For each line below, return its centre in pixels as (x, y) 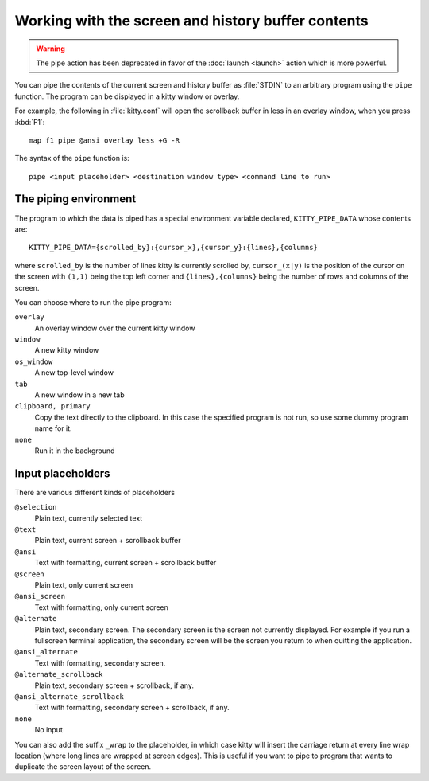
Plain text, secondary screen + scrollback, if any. (114, 685)
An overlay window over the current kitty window (115, 328)
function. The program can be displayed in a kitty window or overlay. (127, 96)
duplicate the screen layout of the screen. (83, 767)
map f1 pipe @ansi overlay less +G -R (104, 140)
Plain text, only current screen (84, 585)
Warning (50, 49)
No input (48, 730)
